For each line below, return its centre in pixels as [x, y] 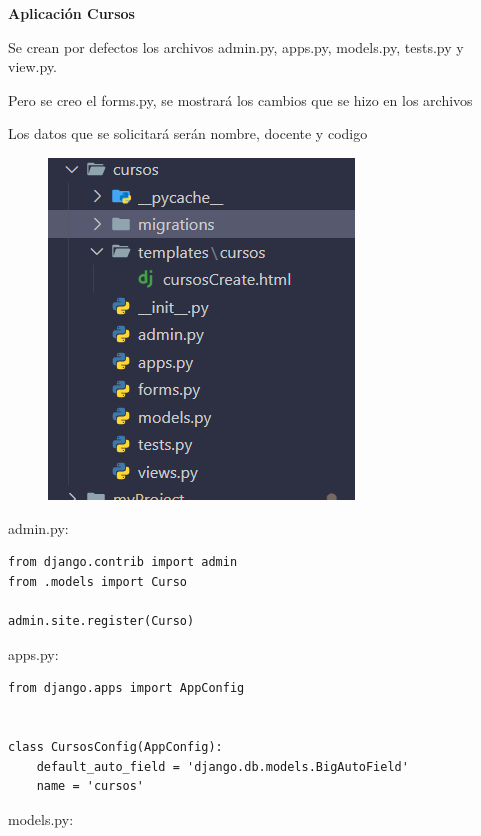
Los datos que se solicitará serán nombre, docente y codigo [188, 133]
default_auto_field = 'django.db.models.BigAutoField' [222, 766]
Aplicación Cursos [71, 13]
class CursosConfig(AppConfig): [115, 746]
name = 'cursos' [90, 786]
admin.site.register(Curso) [101, 620]
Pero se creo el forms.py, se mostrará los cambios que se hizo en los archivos [240, 99]
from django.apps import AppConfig [126, 688]
